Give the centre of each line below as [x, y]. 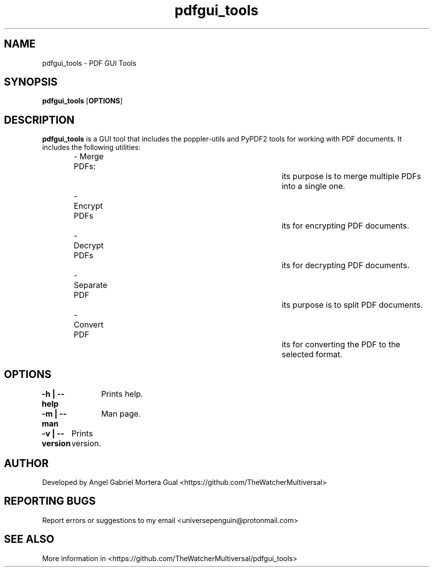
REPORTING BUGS [50, 501]
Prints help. [122, 394]
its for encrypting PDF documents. [345, 226]
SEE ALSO [29, 539]
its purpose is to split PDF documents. [352, 305]
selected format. [312, 355]
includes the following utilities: [91, 147]
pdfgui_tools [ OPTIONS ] [83, 101]
